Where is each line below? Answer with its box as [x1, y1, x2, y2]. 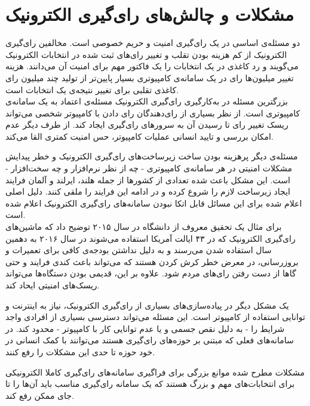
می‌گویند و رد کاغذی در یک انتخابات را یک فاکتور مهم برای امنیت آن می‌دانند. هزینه [5, 60, 299, 72]
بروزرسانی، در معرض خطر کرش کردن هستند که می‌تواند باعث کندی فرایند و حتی [5, 255, 299, 267]
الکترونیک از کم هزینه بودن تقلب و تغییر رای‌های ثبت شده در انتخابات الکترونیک [5, 48, 287, 60]
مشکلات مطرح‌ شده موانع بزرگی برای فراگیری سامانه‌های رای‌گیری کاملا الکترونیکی [5, 365, 305, 378]
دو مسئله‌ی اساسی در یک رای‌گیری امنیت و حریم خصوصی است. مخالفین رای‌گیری [5, 36, 300, 49]
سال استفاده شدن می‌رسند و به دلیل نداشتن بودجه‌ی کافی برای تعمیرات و [5, 244, 272, 256]
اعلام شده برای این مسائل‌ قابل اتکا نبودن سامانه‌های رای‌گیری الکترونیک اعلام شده [5, 196, 302, 209]
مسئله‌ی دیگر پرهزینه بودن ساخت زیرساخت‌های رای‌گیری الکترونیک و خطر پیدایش [5, 150, 298, 162]
